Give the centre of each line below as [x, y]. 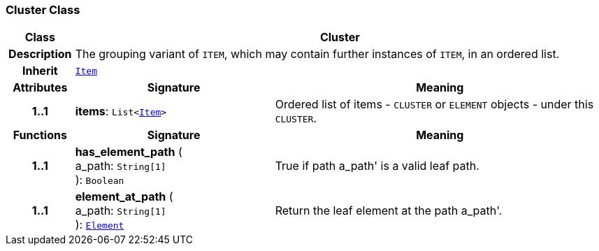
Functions [40, 135]
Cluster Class [43, 10]
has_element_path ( [129, 152]
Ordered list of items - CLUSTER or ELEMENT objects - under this [434, 105]
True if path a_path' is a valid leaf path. [377, 166]
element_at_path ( [124, 197]
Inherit [40, 71]
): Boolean [100, 180]
